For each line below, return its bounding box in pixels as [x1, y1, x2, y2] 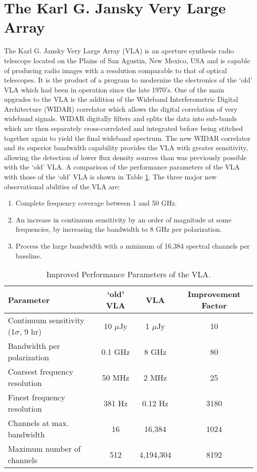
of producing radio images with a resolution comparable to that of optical [4, 65, 227, 75]
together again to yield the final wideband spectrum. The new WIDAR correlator [4, 132, 251, 143]
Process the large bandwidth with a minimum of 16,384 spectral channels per [15, 241, 250, 251]
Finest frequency [8, 391, 65, 403]
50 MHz [102, 371, 129, 383]
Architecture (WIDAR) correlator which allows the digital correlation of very [4, 103, 238, 114]
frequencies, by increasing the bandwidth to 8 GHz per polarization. [15, 224, 222, 234]
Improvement [187, 288, 241, 300]
